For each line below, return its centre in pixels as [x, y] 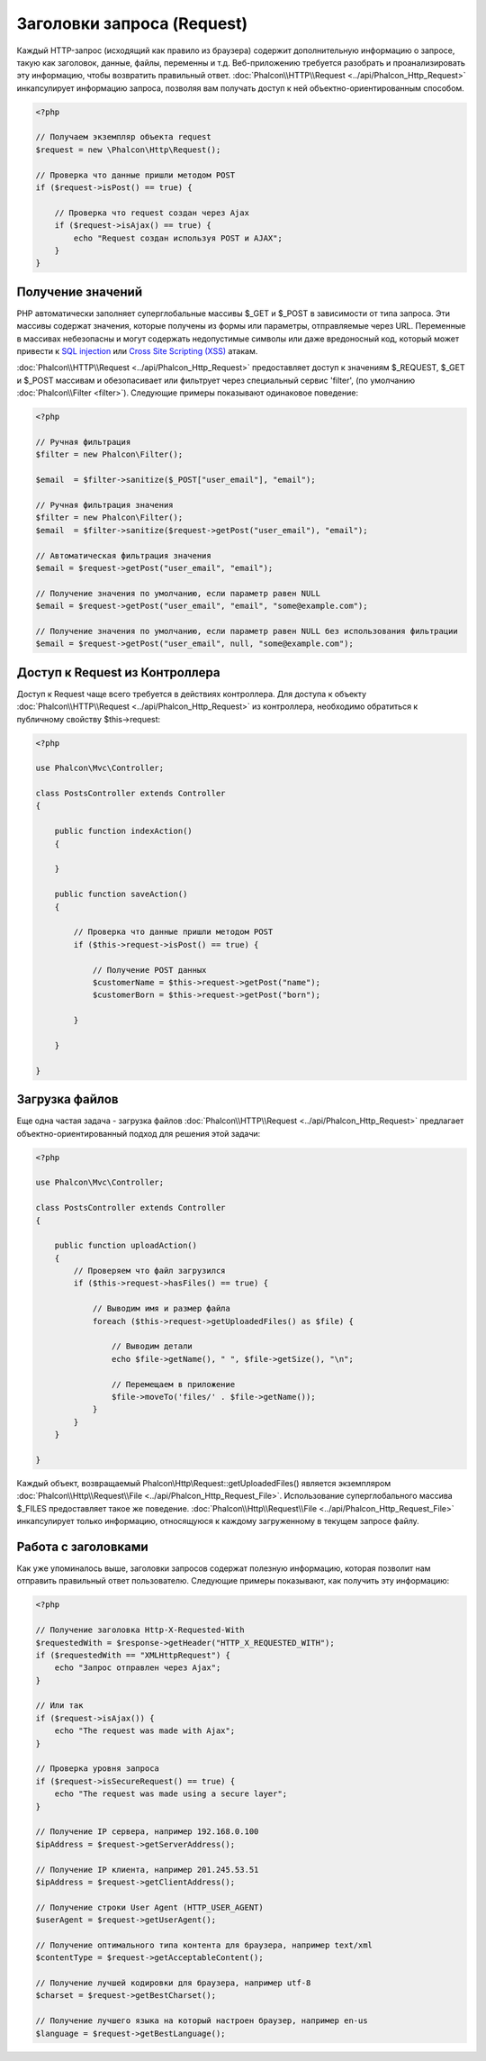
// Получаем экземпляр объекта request [123, 137]
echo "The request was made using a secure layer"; [171, 1794]
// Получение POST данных [149, 970]
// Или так [59, 1706]
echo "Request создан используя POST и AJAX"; [178, 238]
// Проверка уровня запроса [97, 1769]
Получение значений [80, 291]
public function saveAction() [121, 894]
